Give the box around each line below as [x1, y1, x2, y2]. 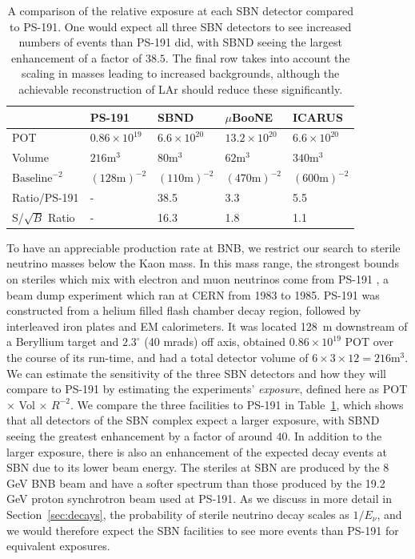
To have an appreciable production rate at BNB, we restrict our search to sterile [6, 239, 401, 255]
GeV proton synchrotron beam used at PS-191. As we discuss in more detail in [6, 490, 392, 507]
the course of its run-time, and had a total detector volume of [6, 349, 309, 366]
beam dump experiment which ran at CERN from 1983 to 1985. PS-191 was [6, 286, 380, 303]
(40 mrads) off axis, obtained [144, 333, 286, 350]
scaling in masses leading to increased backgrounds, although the [22, 65, 340, 82]
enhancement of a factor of [10, 49, 142, 66]
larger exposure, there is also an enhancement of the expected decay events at [6, 443, 388, 460]
